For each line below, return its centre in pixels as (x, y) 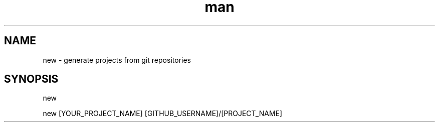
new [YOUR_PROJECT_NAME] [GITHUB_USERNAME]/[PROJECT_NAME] (163, 114)
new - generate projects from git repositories (117, 60)
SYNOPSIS (31, 79)
